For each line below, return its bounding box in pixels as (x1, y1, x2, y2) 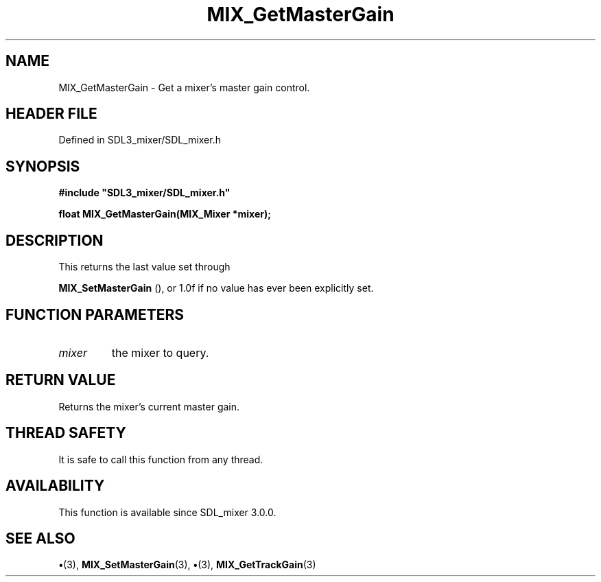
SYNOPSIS (5, 157, 80, 175)
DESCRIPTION (5, 231, 104, 249)
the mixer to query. (111, 345, 209, 360)
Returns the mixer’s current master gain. (58, 400, 240, 412)
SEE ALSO (5, 529, 75, 547)
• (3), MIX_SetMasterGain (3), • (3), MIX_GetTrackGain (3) (58, 559, 316, 571)
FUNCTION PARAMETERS (5, 305, 184, 323)
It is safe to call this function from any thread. (58, 453, 263, 465)
